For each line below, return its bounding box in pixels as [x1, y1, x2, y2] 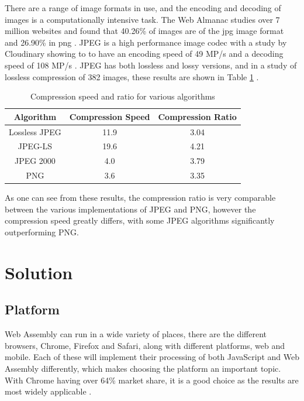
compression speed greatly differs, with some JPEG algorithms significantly [5, 214, 275, 227]
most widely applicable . [5, 385, 92, 397]
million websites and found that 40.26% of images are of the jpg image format [5, 25, 284, 37]
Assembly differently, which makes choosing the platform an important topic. [5, 362, 281, 374]
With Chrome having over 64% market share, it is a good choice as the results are [5, 373, 299, 386]
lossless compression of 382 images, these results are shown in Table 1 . [5, 70, 259, 83]
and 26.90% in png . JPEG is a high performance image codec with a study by [5, 36, 287, 48]
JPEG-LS [18, 140, 53, 152]
